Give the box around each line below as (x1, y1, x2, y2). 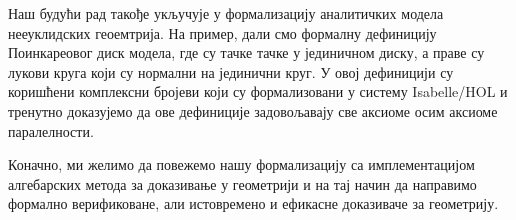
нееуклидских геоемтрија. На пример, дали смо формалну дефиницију (8, 22, 437, 43)
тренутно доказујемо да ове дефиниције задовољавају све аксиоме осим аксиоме (8, 100, 498, 121)
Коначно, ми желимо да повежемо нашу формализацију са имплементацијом (8, 154, 475, 175)
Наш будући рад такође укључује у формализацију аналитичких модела (8, 3, 444, 23)
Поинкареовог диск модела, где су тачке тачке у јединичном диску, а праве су (8, 42, 485, 63)
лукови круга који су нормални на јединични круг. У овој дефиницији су (8, 61, 454, 82)
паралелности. (8, 120, 94, 141)
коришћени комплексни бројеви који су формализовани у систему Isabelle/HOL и (8, 81, 508, 102)
